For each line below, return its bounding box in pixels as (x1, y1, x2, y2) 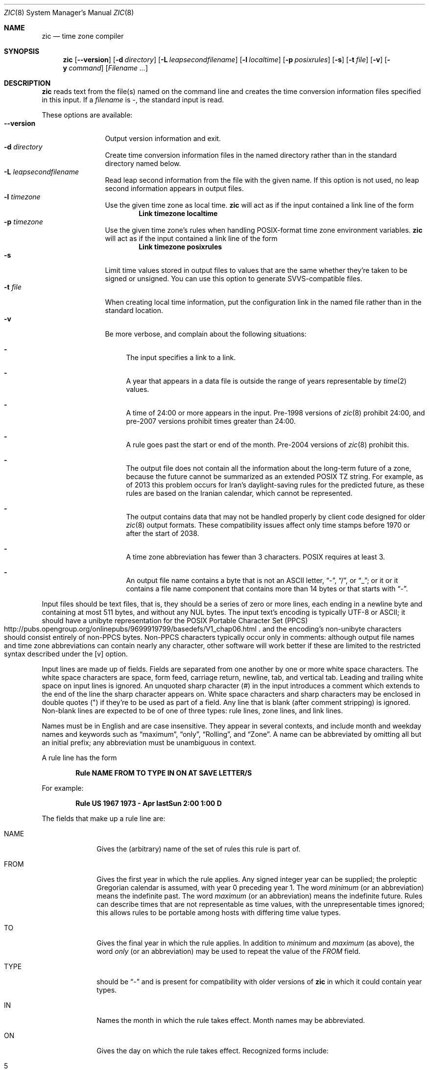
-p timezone (4, 218, 43, 226)
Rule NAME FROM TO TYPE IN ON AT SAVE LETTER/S (75, 769, 252, 777)
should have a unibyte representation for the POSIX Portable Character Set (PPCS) (42, 616, 308, 625)
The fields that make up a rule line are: (42, 814, 166, 823)
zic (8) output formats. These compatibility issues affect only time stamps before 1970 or (126, 521, 410, 529)
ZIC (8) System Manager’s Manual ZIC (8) (4, 8, 134, 17)
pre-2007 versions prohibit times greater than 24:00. (126, 417, 296, 425)
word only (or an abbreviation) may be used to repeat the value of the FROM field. (96, 947, 360, 955)
